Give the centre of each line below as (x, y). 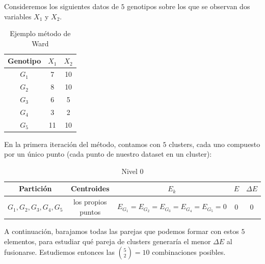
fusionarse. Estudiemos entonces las (59, 252)
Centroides (90, 188)
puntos (90, 211)
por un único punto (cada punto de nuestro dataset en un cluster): (108, 154)
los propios (90, 202)
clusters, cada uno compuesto (215, 144)
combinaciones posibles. (189, 252)
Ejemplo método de (40, 33)
